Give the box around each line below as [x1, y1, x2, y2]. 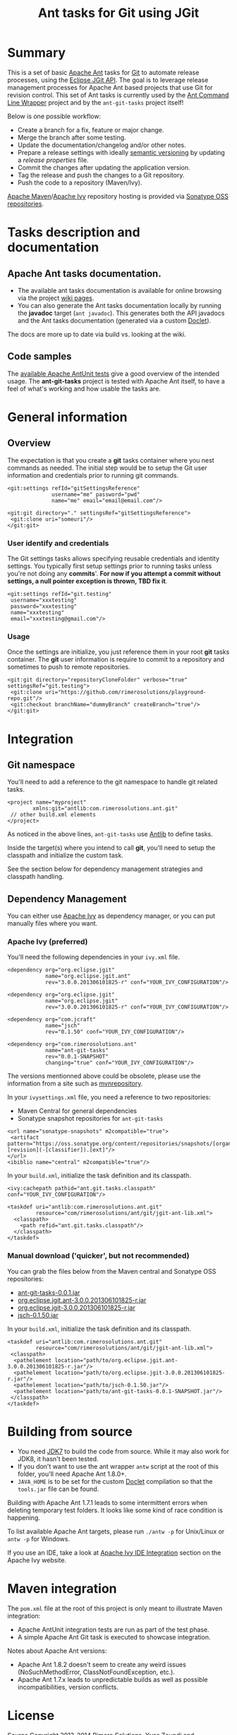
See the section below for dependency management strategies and [7, 865, 203, 873]
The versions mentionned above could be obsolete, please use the [7, 1072, 201, 1080]
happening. [7, 1513, 40, 1522]
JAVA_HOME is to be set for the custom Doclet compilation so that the [17, 1477, 213, 1485]
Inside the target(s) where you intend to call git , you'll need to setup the [7, 843, 216, 852]
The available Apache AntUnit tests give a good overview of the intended [7, 369, 220, 378]
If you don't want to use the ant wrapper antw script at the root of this [17, 1462, 219, 1470]
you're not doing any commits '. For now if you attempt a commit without [7, 570, 221, 578]
